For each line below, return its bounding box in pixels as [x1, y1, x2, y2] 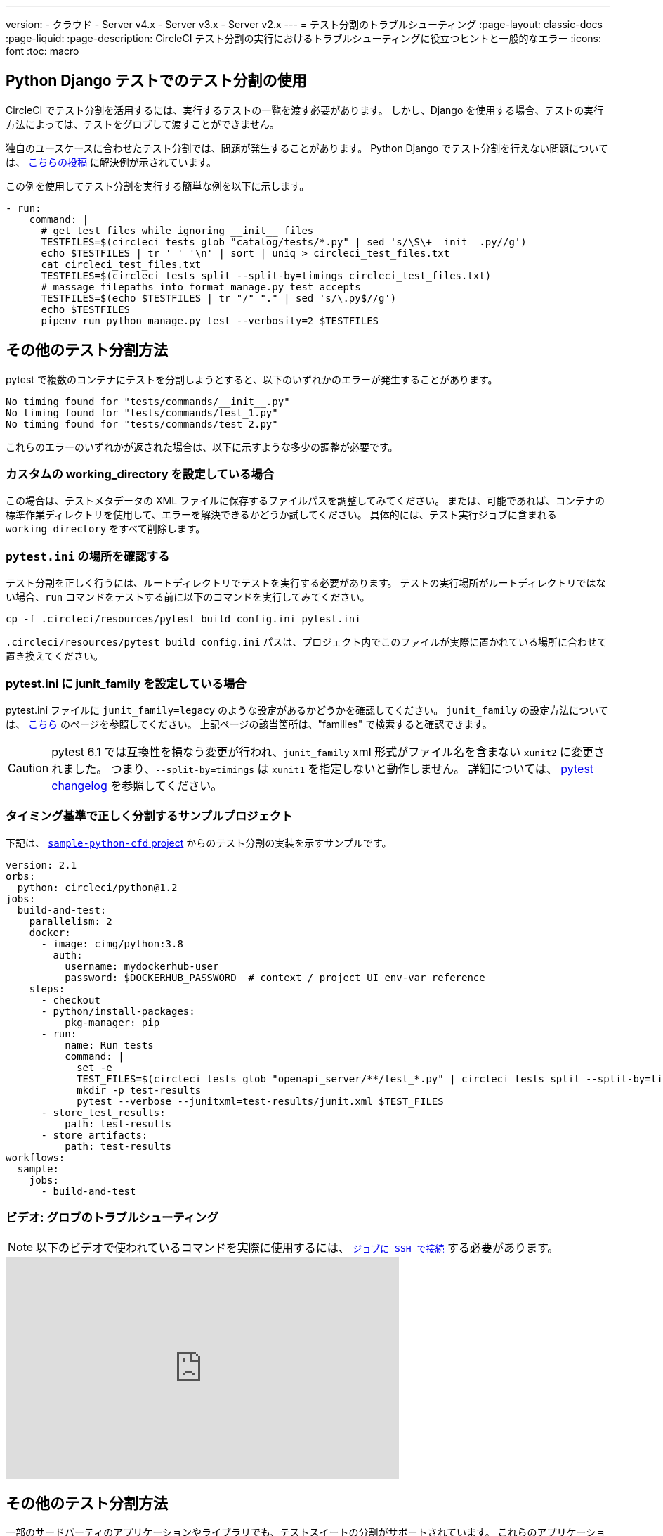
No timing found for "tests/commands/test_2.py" [6, 418, 278, 430]
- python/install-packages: [41, 1005, 195, 1017]
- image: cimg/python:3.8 [41, 937, 183, 949]
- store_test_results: [41, 1106, 166, 1118]
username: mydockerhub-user [65, 960, 219, 972]
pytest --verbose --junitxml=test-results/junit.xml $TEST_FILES [77, 1095, 444, 1107]
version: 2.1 [6, 859, 77, 871]
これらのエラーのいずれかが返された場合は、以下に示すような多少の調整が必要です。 [6, 440, 398, 453]
